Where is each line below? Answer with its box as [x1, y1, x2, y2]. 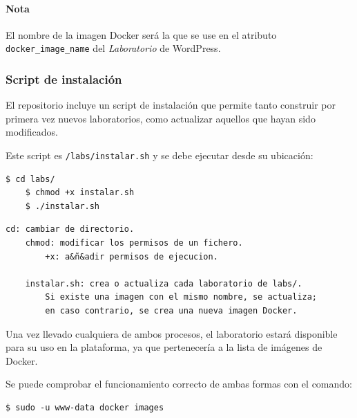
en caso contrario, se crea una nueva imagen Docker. [45, 306, 298, 316]
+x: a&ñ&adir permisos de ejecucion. [45, 251, 218, 262]
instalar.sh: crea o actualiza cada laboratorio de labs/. [25, 278, 302, 289]
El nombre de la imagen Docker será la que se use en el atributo [6, 27, 277, 42]
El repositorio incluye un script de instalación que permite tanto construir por [6, 98, 336, 112]
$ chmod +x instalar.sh [25, 188, 135, 198]
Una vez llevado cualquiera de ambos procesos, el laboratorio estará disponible [6, 326, 338, 340]
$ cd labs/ [6, 174, 55, 184]
